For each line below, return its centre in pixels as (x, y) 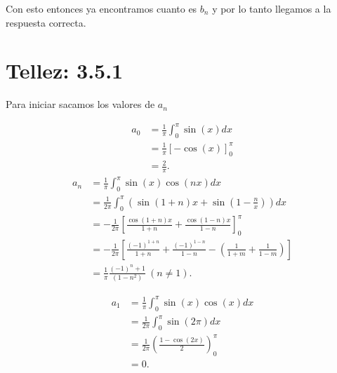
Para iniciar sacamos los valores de (80, 104)
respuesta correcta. (46, 22)
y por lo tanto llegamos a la (272, 8)
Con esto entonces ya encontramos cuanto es (101, 8)
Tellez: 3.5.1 (65, 70)
